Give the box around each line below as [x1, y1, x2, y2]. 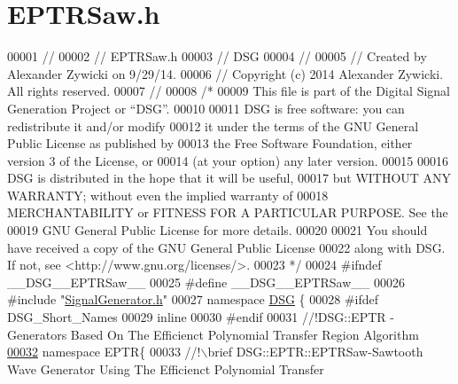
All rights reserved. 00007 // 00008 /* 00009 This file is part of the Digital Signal [7, 82, 451, 100]
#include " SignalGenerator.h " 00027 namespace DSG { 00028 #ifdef [7, 290, 379, 309]
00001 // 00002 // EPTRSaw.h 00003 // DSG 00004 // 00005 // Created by [7, 47, 427, 66]
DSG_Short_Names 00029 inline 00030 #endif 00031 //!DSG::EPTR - [7, 308, 394, 326]
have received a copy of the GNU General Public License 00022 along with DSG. [7, 238, 446, 256]
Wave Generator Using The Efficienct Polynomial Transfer [7, 359, 324, 378]
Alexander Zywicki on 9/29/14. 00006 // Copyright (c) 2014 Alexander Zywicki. [7, 64, 444, 82]
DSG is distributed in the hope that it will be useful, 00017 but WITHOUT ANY [7, 168, 452, 187]
